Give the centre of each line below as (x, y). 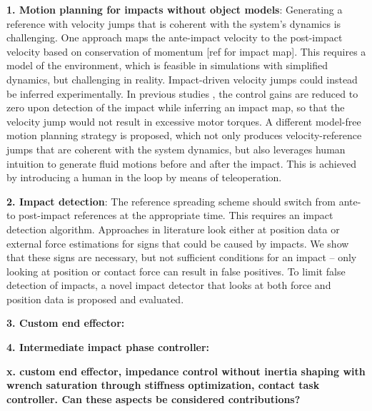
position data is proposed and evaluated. (95, 299)
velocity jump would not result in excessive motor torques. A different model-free (184, 121)
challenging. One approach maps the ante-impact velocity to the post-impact (175, 37)
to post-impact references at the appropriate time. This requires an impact (170, 215)
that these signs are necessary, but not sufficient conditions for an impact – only (182, 257)
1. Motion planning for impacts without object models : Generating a (175, 9)
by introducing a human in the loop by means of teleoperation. (144, 177)
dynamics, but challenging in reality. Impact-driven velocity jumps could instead (182, 79)
